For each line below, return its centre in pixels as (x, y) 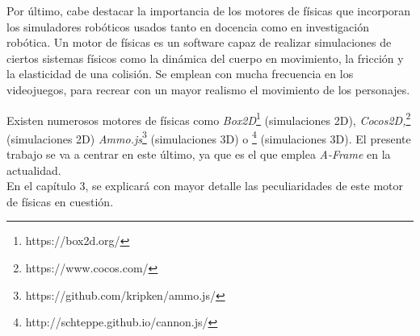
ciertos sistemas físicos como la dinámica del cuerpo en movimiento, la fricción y (205, 58)
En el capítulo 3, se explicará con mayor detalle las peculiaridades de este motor (205, 186)
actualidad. (34, 170)
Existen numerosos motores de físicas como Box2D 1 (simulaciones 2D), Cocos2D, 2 (209, 118)
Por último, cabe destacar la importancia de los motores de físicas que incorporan (209, 10)
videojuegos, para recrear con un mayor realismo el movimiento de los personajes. (208, 89)
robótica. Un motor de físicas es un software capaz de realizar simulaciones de (199, 42)
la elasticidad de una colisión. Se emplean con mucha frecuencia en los (180, 74)
